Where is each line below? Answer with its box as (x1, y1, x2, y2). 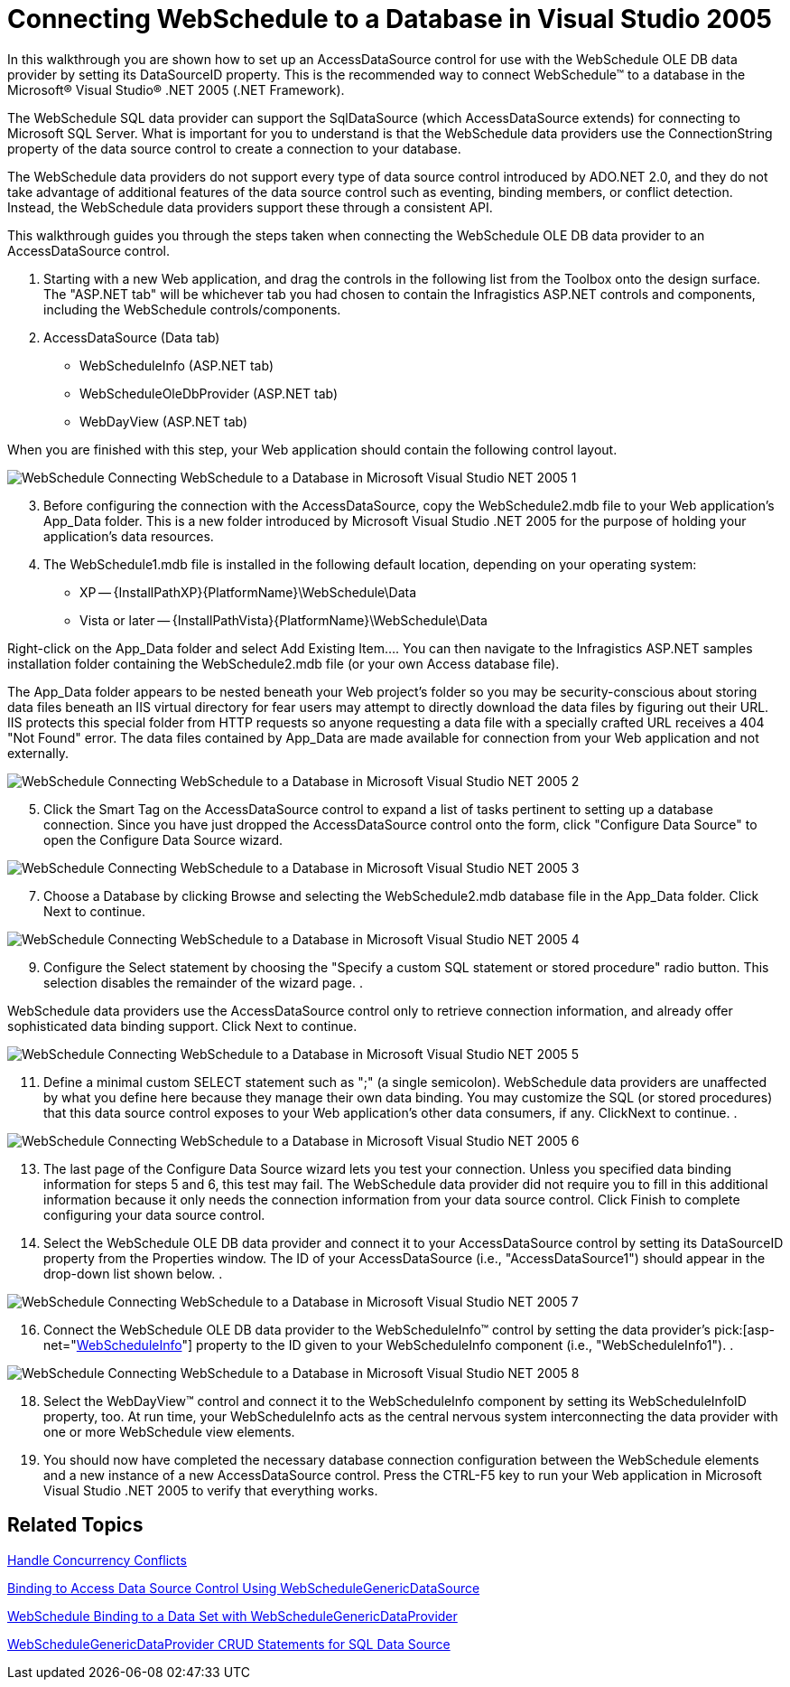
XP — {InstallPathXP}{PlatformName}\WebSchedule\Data (79, 584, 417, 600)
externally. (7, 745, 70, 761)
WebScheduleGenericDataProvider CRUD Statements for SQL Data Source (7, 1635, 451, 1652)
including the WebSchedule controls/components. (43, 301, 341, 317)
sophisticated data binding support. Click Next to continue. (7, 1017, 358, 1034)
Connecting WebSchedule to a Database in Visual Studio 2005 (7, 4, 772, 34)
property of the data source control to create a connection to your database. (7, 140, 461, 156)
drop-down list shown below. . (43, 1265, 223, 1281)
